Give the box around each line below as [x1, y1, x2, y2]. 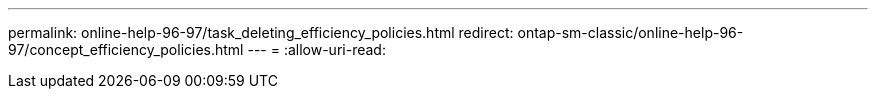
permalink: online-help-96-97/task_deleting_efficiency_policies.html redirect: [8, 24, 514, 41]
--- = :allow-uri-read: [247, 41, 386, 58]
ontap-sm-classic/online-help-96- [517, 24, 744, 41]
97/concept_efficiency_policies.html [8, 41, 244, 58]
